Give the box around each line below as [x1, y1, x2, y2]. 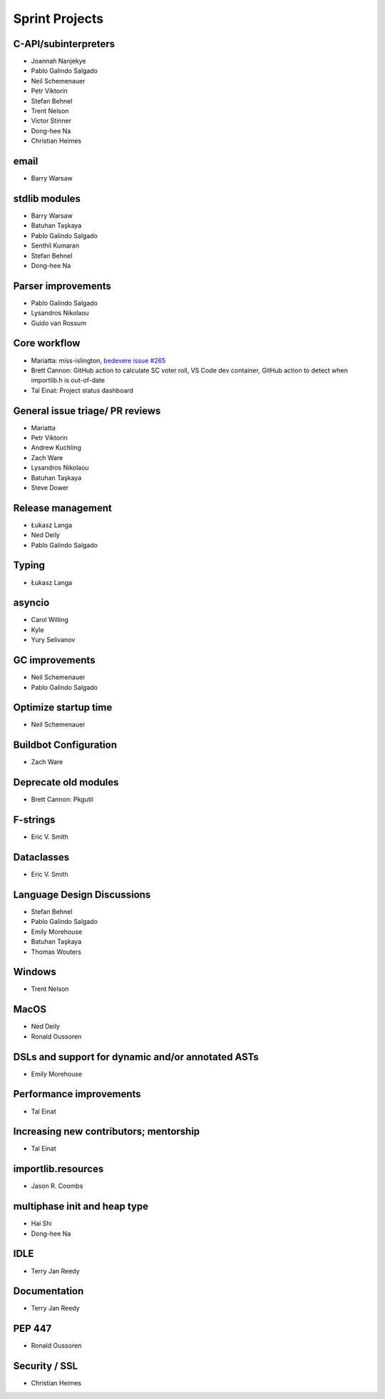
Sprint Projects [13, 11, 103, 26]
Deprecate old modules [13, 776, 119, 788]
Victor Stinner [31, 116, 72, 125]
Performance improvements [13, 1088, 142, 1100]
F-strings [13, 814, 56, 826]
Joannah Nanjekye [31, 57, 86, 66]
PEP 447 [13, 1323, 52, 1335]
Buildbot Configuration [13, 739, 118, 751]
